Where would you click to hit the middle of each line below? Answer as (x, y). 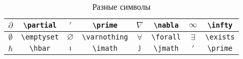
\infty (220, 25)
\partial (40, 25)
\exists (220, 37)
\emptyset (40, 37)
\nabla (166, 25)
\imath (105, 48)
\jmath (166, 48)
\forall (166, 37)
